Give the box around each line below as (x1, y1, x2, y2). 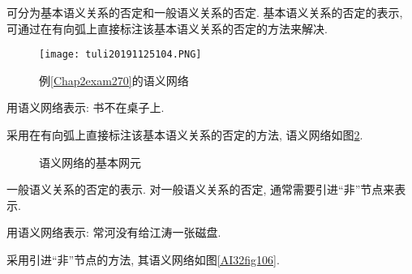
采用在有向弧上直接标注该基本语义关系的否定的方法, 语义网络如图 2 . (6, 126, 363, 143)
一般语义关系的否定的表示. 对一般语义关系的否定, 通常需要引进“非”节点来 (6, 181, 395, 198)
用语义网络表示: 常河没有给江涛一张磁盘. (6, 224, 221, 241)
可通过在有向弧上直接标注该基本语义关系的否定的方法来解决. (6, 19, 328, 36)
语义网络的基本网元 (39, 153, 141, 170)
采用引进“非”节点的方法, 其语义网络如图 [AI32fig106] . (6, 251, 280, 268)
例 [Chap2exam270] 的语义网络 (39, 71, 189, 88)
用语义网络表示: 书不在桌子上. (6, 99, 165, 116)
